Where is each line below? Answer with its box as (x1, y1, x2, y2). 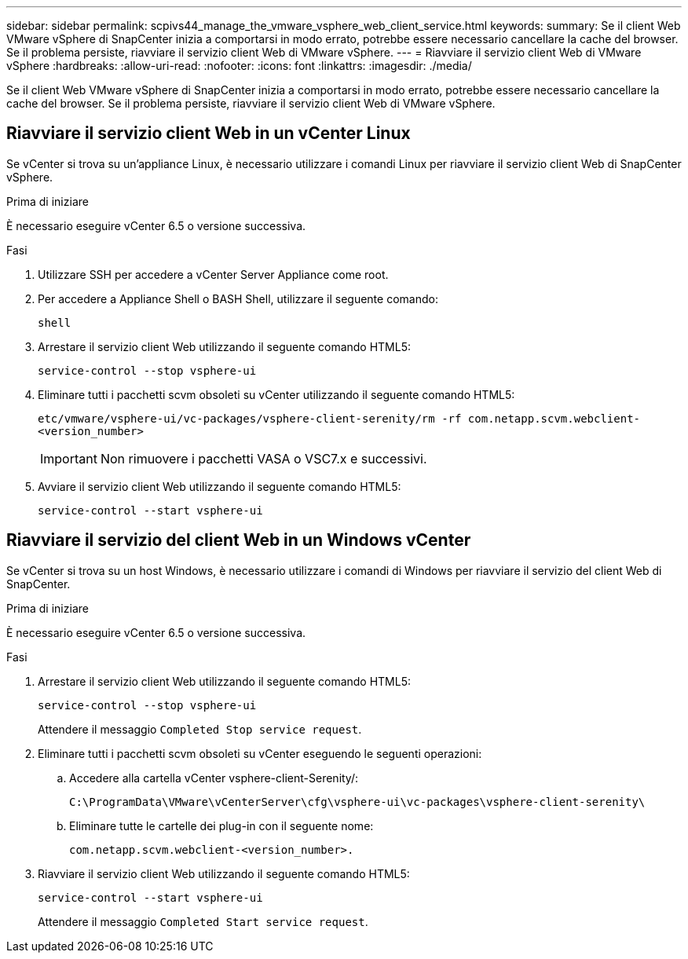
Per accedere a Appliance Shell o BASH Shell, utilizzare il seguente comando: (38, 291, 438, 306)
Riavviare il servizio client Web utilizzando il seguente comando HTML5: (38, 866, 410, 880)
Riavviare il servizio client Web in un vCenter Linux (6, 123, 411, 144)
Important (40, 450, 97, 467)
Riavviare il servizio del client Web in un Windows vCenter (6, 530, 471, 551)
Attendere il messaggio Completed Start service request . (38, 914, 368, 928)
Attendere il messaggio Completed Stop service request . (38, 722, 362, 736)
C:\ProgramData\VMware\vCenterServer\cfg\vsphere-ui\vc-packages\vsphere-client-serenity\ (69, 795, 646, 808)
